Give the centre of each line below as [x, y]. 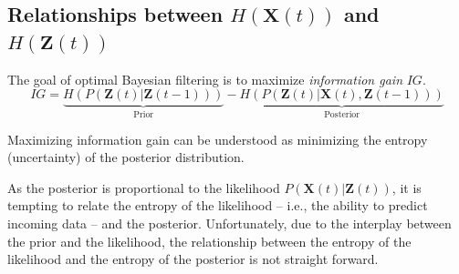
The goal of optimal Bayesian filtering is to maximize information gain [205, 79]
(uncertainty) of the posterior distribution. [126, 157]
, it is [407, 187]
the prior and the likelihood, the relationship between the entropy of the [209, 241]
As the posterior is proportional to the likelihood [144, 187]
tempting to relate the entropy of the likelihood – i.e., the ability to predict [218, 205]
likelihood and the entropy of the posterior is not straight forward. [193, 259]
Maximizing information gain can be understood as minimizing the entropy [218, 139]
